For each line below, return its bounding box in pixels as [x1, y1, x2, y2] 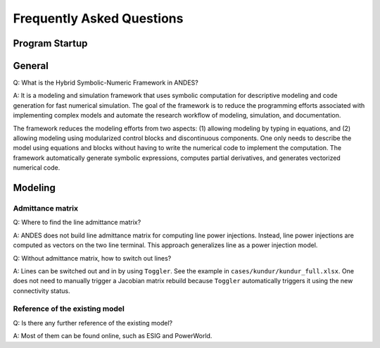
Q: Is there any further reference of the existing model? [13, 318, 172, 327]
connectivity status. [13, 286, 70, 295]
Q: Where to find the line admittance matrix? [13, 218, 141, 227]
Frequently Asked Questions [13, 11, 184, 26]
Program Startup [13, 37, 88, 49]
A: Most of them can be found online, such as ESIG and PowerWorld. [13, 332, 213, 340]
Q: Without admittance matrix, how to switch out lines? [13, 254, 172, 262]
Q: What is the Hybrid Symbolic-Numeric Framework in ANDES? [13, 78, 198, 87]
